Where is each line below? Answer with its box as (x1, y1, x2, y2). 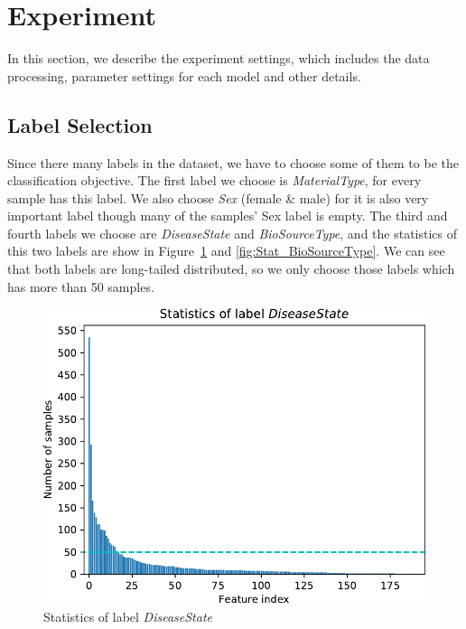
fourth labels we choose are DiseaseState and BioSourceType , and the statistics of (7, 223, 458, 242)
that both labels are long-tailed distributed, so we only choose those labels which (7, 259, 455, 278)
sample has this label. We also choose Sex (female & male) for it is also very (7, 188, 429, 207)
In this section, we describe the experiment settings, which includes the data (7, 49, 430, 68)
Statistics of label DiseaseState (43, 607, 213, 626)
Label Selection (7, 110, 153, 138)
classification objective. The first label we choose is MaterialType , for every (7, 171, 422, 190)
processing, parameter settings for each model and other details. (7, 66, 361, 85)
